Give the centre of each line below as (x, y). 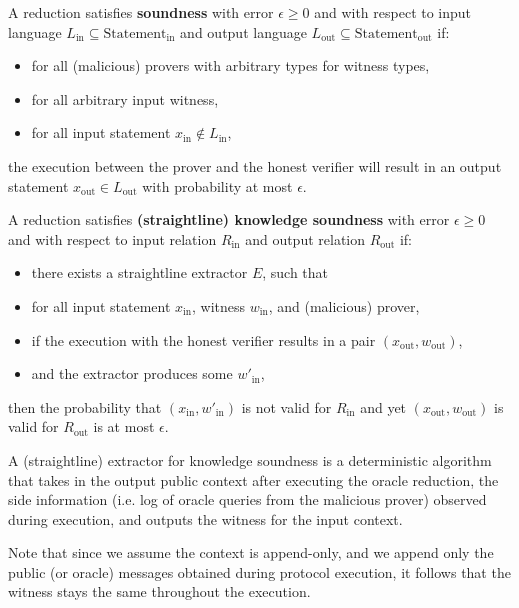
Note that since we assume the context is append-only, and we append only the (251, 552)
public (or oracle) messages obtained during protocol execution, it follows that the (259, 571)
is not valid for (286, 406)
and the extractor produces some (132, 373)
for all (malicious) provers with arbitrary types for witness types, (230, 65)
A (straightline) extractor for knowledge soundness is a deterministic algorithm (250, 459)
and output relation (305, 238)
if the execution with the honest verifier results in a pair (203, 339)
